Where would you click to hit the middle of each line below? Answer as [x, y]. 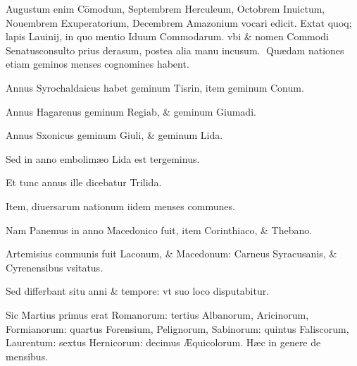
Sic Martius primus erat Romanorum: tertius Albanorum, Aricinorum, [157, 314]
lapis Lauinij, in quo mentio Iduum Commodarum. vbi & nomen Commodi [167, 36]
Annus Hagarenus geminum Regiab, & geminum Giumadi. [131, 111]
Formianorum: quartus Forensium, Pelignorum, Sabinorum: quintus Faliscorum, [177, 328]
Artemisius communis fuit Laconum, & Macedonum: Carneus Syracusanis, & [171, 254]
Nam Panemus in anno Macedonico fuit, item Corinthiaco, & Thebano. [159, 230]
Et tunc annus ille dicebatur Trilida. [84, 182]
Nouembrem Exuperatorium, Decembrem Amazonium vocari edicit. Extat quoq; [179, 22]
